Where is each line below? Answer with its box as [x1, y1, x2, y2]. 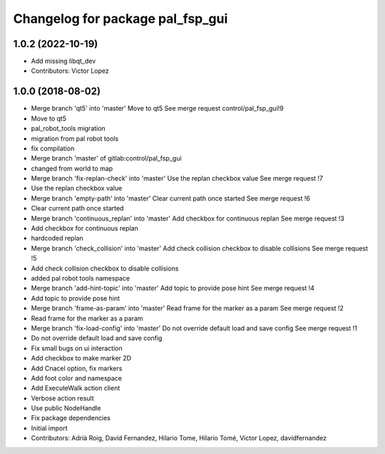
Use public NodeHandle [31, 404, 101, 413]
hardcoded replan [31, 234, 83, 243]
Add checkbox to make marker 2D [31, 354, 132, 363]
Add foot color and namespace [31, 373, 123, 382]
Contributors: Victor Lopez [31, 66, 110, 75]
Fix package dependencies [31, 414, 111, 423]
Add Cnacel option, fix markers [31, 364, 123, 373]
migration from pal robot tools [31, 134, 119, 143]
